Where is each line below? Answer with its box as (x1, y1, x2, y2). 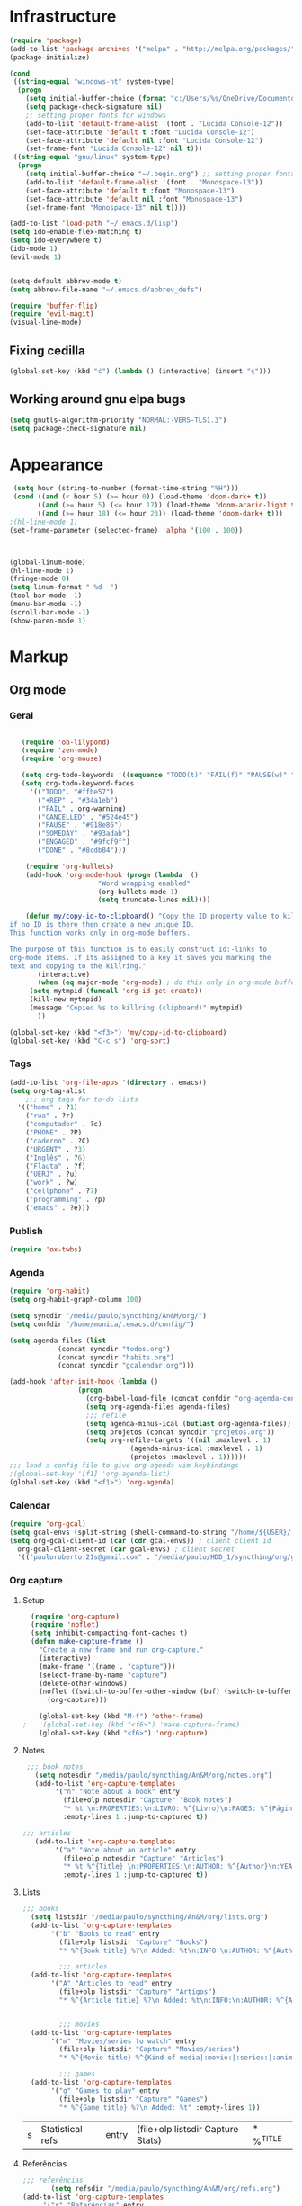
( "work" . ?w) (25, 1179, 78, 1188)
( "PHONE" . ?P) (25, 1128, 83, 1137)
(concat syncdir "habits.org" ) (57, 1352, 175, 1362)
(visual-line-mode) (9, 318, 83, 327)
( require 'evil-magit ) (9, 309, 94, 318)
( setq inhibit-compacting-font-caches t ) (31, 1628, 189, 1638)
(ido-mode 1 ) (9, 245, 58, 254)
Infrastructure (9, 6, 117, 27)
